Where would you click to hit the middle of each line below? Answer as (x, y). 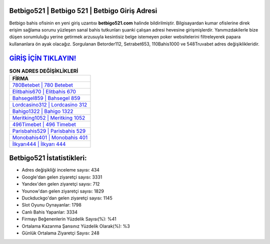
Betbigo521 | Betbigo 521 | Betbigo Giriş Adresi (83, 11)
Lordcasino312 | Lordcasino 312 (50, 104)
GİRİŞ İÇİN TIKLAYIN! (43, 58)
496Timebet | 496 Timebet (44, 124)
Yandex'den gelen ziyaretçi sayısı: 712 (61, 184)
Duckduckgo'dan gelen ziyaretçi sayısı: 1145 (67, 198)
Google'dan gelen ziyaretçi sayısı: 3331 (62, 177)
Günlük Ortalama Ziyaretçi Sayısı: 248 (60, 233)
